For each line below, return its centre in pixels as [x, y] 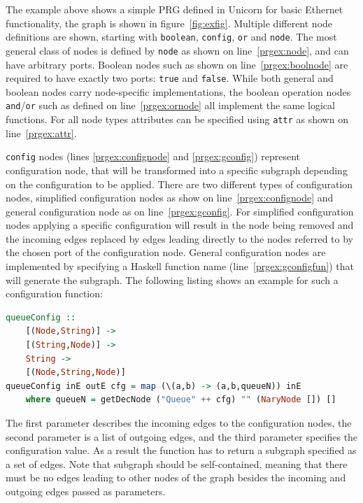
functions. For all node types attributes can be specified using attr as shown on [177, 119]
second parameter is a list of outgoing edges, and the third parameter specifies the [182, 436]
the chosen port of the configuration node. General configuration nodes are [166, 252]
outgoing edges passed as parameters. [86, 491]
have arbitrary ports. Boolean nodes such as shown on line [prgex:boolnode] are [177, 64]
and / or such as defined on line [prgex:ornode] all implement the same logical [170, 105]
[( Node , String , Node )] [76, 373]
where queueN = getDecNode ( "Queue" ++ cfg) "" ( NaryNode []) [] [181, 400]
